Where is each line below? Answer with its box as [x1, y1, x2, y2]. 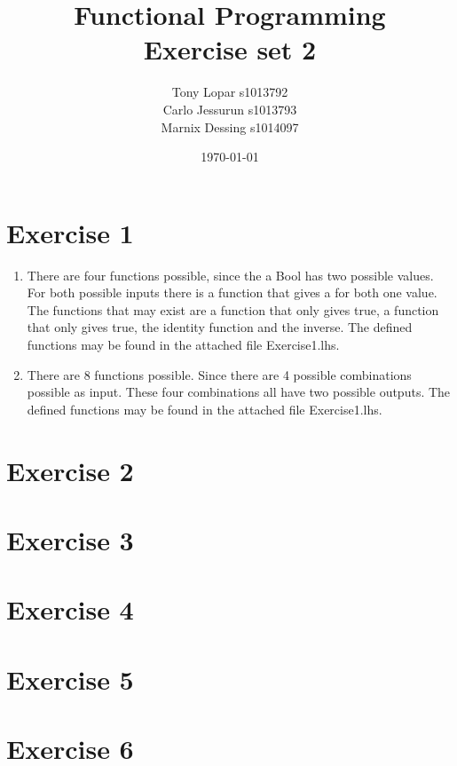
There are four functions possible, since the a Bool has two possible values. [27, 265, 434, 284]
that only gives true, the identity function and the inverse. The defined [27, 318, 413, 336]
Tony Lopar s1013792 [171, 83, 288, 101]
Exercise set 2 [143, 31, 317, 67]
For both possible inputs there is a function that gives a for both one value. [27, 283, 437, 302]
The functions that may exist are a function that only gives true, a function [27, 300, 439, 319]
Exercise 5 [6, 660, 134, 697]
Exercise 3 [6, 521, 134, 557]
